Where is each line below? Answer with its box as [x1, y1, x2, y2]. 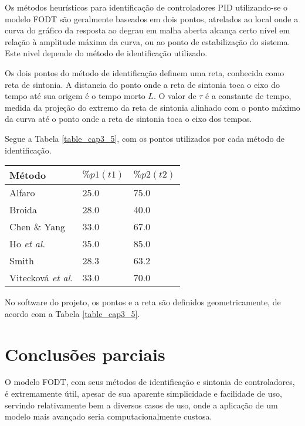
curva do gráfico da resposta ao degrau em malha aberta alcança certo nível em [5, 24, 290, 36]
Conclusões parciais [5, 342, 165, 366]
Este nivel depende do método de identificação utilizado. [5, 47, 208, 59]
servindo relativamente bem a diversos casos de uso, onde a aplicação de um [5, 398, 278, 411]
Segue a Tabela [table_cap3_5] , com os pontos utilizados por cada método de [5, 132, 285, 144]
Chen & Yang [9, 220, 66, 234]
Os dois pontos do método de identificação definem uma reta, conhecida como [5, 66, 284, 79]
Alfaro [9, 186, 35, 200]
